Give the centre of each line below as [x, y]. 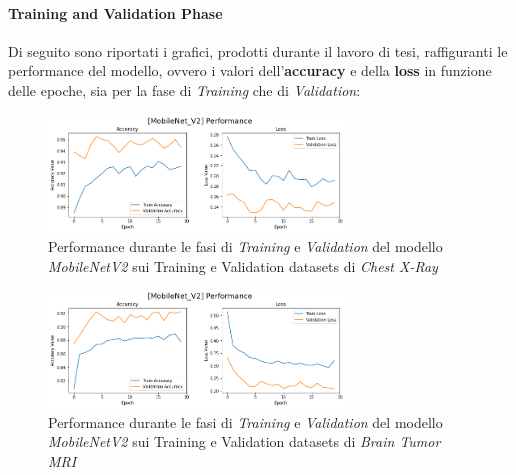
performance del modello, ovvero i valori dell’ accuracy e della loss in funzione [250, 70]
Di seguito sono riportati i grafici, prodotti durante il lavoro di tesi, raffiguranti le [258, 50]
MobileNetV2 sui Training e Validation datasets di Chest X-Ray [243, 265]
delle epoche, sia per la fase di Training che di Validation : [184, 89]
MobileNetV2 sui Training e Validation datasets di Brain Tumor [244, 441]
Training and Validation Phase [115, 12]
